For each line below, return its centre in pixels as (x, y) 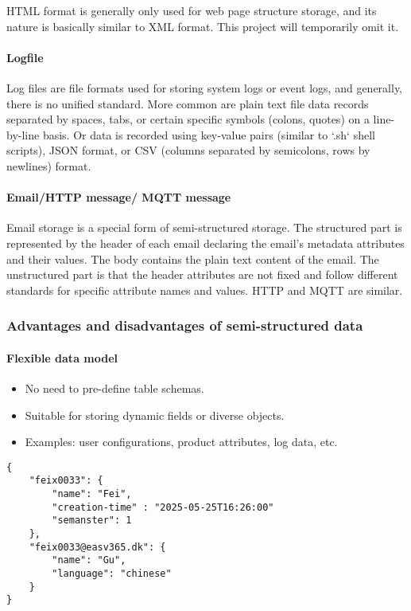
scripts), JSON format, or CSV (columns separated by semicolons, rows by (188, 150)
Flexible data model (62, 357)
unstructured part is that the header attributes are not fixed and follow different (202, 274)
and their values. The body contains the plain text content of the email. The (193, 258)
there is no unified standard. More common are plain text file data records (188, 103)
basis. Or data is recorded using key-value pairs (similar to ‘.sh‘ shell (209, 134)
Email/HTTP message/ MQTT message (119, 197)
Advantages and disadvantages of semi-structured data (185, 325)
